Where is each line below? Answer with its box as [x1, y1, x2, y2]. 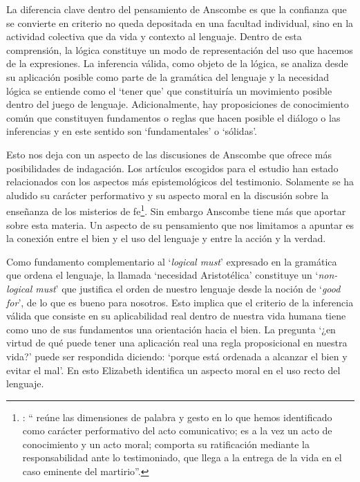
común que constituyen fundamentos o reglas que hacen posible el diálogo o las [6, 110, 341, 124]
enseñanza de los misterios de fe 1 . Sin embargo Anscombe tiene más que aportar [6, 202, 346, 218]
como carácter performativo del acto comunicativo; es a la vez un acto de [22, 423, 332, 438]
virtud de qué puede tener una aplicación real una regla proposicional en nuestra [6, 335, 348, 350]
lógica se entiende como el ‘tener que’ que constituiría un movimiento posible [6, 83, 332, 98]
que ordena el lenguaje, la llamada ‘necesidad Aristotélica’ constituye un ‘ [6, 268, 319, 282]
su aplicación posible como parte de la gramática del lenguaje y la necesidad [6, 69, 329, 84]
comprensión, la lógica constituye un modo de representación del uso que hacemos [6, 42, 353, 57]
